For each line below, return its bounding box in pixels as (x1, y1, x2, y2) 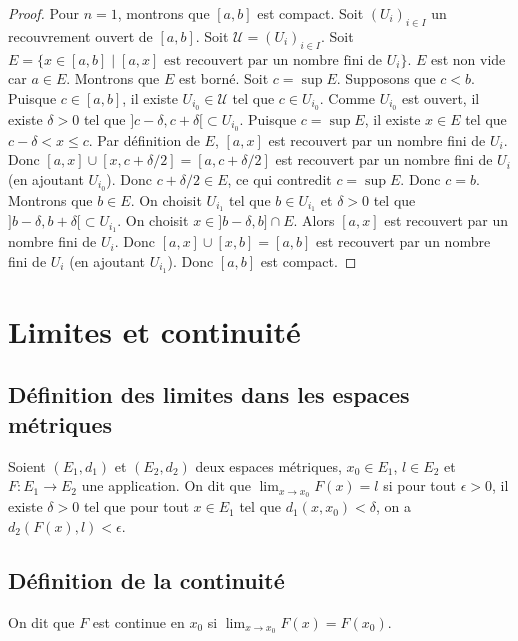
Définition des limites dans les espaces (8, 379, 410, 410)
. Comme (319, 87, 375, 108)
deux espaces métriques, (195, 455, 342, 476)
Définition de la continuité (8, 564, 285, 595)
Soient (8, 455, 46, 476)
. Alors (293, 210, 335, 231)
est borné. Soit (178, 68, 269, 89)
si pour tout (383, 475, 457, 496)
